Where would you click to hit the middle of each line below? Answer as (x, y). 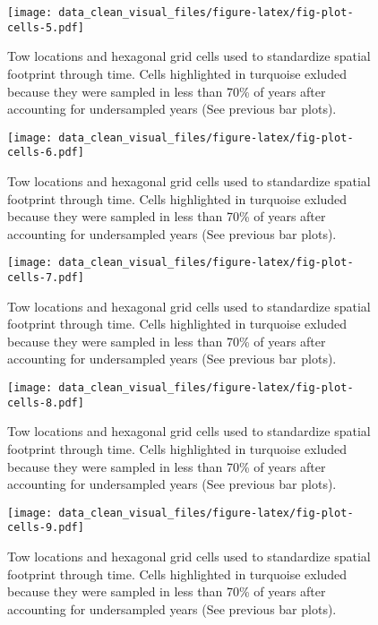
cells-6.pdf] (46, 153)
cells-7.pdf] (46, 278)
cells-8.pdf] (46, 402)
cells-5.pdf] (46, 27)
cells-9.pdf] (46, 528)
